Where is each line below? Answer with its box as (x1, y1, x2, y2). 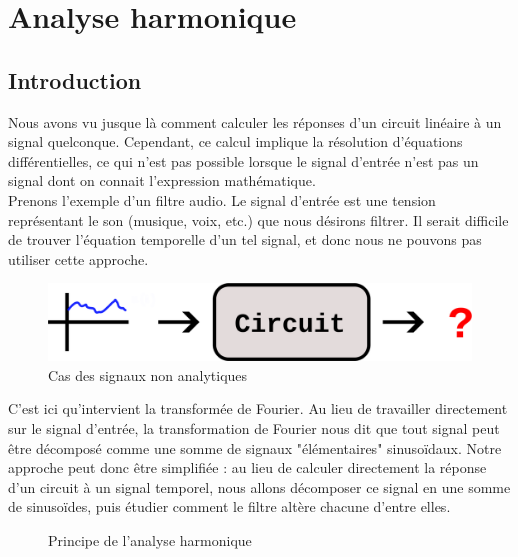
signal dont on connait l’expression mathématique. (8, 170, 316, 191)
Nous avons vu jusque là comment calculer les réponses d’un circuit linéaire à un (8, 111, 502, 132)
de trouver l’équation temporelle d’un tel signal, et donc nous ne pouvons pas (8, 229, 482, 250)
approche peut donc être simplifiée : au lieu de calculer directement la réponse (8, 457, 487, 478)
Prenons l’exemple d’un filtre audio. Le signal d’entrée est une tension (8, 189, 436, 210)
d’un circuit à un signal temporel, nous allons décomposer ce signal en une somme (8, 476, 511, 497)
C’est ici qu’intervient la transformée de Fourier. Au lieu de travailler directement (8, 398, 508, 419)
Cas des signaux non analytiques (48, 364, 248, 385)
